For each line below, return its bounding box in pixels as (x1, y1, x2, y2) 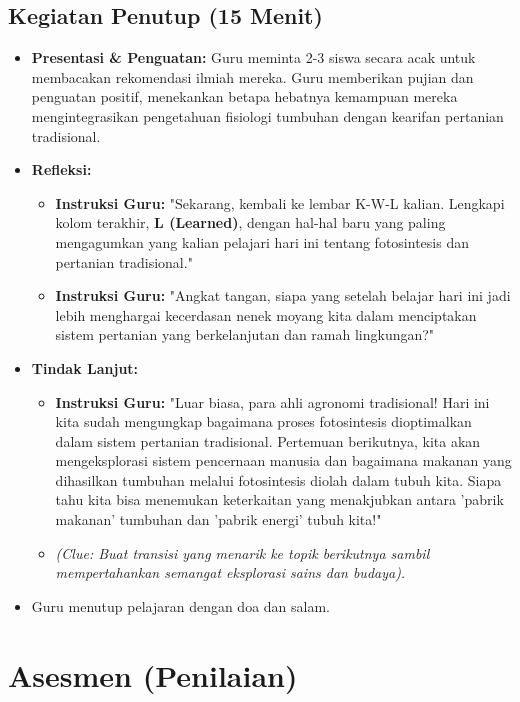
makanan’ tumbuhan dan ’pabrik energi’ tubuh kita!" (55, 509, 382, 530)
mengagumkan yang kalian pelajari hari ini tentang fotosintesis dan (55, 231, 469, 252)
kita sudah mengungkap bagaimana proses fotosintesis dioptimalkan (55, 411, 472, 432)
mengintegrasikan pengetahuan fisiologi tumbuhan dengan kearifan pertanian (31, 105, 504, 126)
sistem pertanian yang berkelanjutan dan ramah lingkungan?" (55, 324, 435, 345)
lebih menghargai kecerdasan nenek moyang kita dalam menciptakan (55, 304, 477, 325)
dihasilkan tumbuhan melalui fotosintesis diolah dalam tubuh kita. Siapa (55, 469, 502, 490)
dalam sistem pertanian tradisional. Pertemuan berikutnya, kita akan (55, 430, 481, 451)
